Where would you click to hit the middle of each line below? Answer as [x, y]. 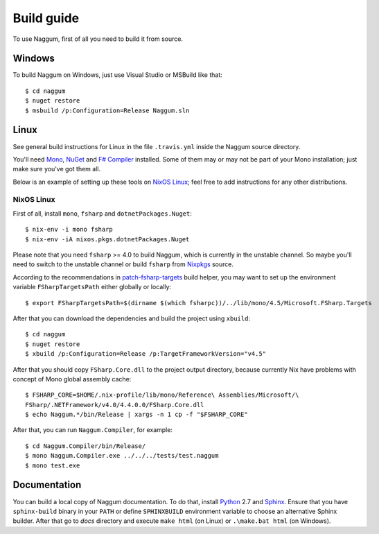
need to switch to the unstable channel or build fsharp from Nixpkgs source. [123, 264]
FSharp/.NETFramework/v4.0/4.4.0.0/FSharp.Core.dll [115, 405]
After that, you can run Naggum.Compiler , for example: [93, 430]
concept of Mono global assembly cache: [72, 379]
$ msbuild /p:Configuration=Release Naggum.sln [107, 110]
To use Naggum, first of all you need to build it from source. [98, 39]
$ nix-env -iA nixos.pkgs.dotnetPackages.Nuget [107, 239]
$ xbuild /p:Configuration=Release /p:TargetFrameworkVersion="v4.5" [146, 354]
